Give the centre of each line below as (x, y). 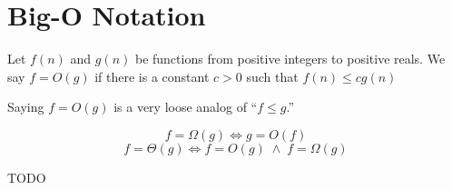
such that (272, 76)
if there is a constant (152, 76)
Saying (26, 107)
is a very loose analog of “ (186, 107)
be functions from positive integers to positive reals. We (290, 59)
